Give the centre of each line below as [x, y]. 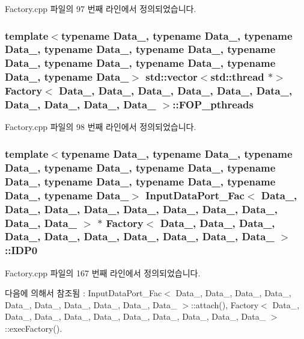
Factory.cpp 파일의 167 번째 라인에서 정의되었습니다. [103, 272]
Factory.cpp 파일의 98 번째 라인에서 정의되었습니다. [101, 127]
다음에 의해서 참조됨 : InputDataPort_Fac [84, 293]
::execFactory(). [34, 328]
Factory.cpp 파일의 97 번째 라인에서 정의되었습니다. [101, 8]
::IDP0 [21, 250]
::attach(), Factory [225, 304]
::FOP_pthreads [213, 104]
